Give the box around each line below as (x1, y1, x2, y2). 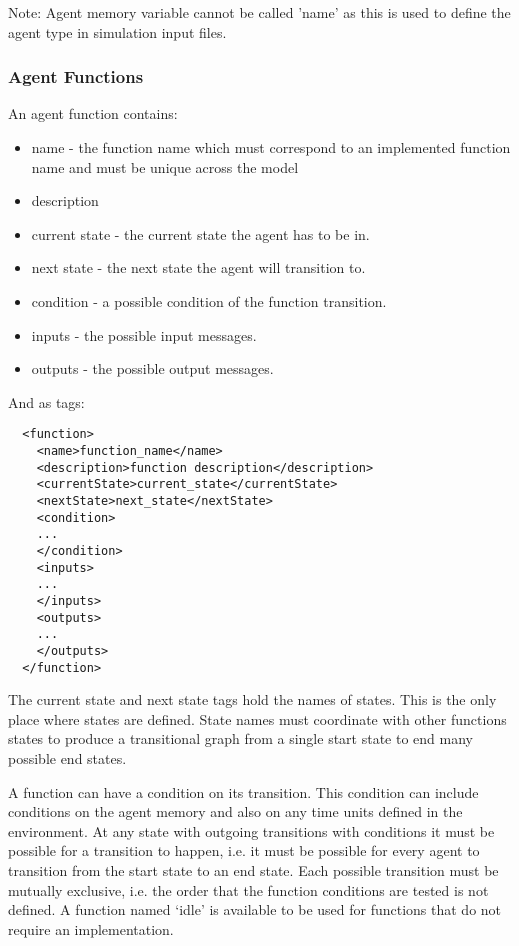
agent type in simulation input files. (8, 21, 227, 42)
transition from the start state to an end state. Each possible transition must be (8, 859, 499, 880)
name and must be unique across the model (31, 156, 299, 177)
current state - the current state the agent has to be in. (31, 223, 370, 244)
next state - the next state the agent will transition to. (31, 257, 366, 278)
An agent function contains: (8, 103, 178, 124)
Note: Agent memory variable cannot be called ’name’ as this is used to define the (8, 2, 511, 22)
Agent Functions (8, 64, 144, 89)
